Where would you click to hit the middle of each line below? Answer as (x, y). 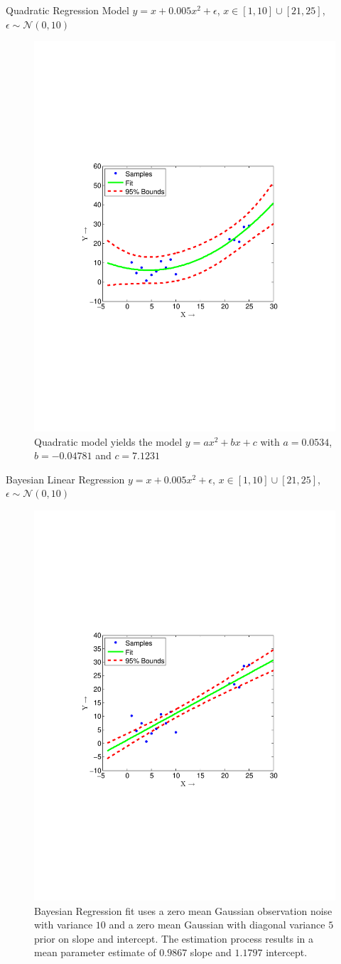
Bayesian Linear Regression (65, 479)
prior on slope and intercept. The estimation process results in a (174, 938)
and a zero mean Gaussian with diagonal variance (217, 925)
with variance (64, 925)
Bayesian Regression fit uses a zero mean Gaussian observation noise (183, 910)
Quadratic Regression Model (67, 10)
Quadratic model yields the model (108, 441)
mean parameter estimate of (95, 952)
